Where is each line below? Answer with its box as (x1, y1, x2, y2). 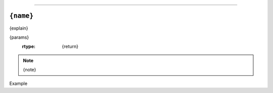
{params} (9, 34, 29, 40)
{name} (9, 12, 34, 20)
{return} (62, 43, 78, 50)
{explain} (9, 25, 28, 31)
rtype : (22, 43, 35, 50)
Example (9, 80, 28, 86)
